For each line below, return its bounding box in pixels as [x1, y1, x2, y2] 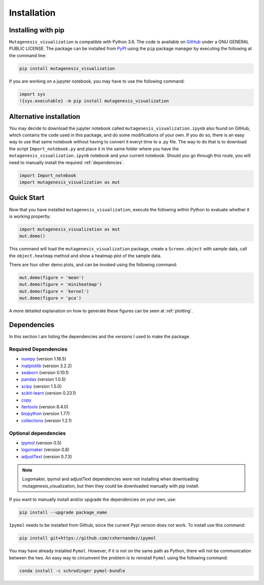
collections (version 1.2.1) [21, 417, 72, 423]
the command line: [9, 52, 46, 58]
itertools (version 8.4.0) [21, 404, 68, 409]
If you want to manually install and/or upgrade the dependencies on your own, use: [9, 496, 176, 502]
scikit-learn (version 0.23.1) [21, 390, 76, 396]
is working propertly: [9, 213, 51, 219]
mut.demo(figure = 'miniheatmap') [19, 282, 102, 287]
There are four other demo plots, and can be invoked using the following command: [9, 262, 177, 268]
